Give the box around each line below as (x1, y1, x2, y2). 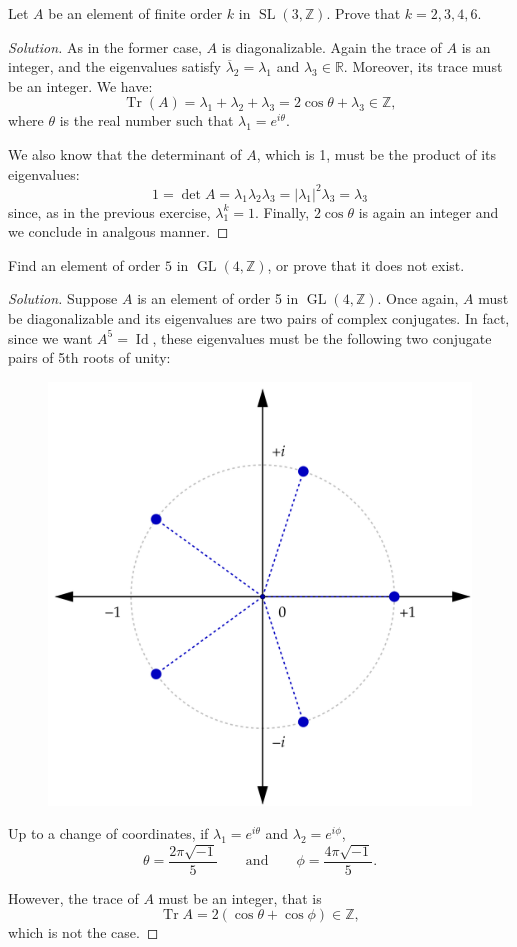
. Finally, (254, 201, 310, 222)
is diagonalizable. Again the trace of (221, 36, 442, 57)
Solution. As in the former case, (8, 36, 202, 57)
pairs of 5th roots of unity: (8, 347, 171, 368)
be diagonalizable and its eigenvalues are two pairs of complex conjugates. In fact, (8, 308, 510, 329)
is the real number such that (59, 110, 234, 131)
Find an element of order (8, 254, 161, 275)
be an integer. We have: (8, 75, 153, 96)
